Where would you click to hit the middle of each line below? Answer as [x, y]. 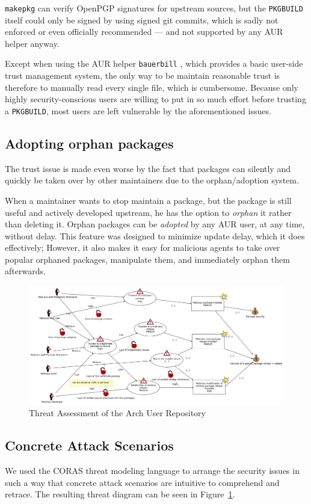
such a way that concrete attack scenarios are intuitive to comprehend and [142, 482]
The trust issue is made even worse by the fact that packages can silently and [148, 168]
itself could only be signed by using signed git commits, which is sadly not [142, 20]
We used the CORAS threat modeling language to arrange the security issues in [152, 470]
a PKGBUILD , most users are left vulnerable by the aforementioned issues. [138, 110]
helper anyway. [32, 43]
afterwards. [25, 271]
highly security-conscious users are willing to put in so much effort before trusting [155, 99]
